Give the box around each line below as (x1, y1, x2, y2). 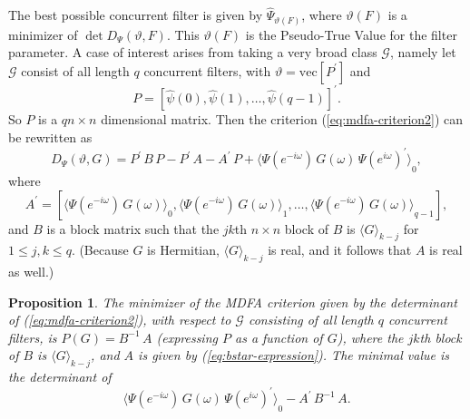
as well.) (8, 262, 54, 281)
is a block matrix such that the (46, 219, 220, 238)
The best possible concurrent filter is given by (8, 5, 263, 24)
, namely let (389, 43, 456, 62)
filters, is (8, 327, 57, 346)
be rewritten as (8, 128, 93, 147)
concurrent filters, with (143, 61, 271, 80)
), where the (337, 327, 404, 346)
